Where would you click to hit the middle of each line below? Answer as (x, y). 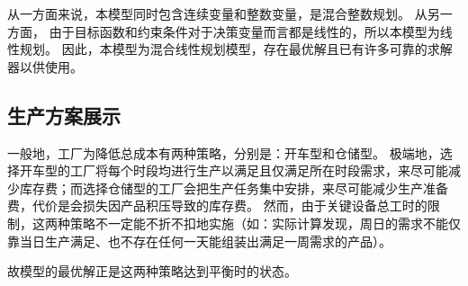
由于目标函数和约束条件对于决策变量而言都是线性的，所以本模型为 (244, 31)
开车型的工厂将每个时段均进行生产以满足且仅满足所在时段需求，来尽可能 (234, 170)
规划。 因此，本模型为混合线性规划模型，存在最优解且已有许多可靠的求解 (236, 49)
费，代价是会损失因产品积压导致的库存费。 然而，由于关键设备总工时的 (217, 206)
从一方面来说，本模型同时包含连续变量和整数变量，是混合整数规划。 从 (217, 13)
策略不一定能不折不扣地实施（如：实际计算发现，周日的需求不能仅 (265, 223)
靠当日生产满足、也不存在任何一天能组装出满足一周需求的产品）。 (199, 241)
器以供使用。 (45, 66)
